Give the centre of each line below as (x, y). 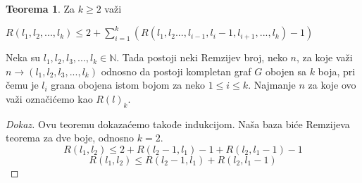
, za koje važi (324, 57)
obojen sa (286, 71)
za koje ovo (332, 85)
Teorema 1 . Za (40, 8)
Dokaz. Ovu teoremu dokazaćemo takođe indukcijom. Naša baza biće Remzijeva (178, 124)
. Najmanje (272, 85)
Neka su (23, 57)
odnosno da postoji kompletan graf (176, 71)
